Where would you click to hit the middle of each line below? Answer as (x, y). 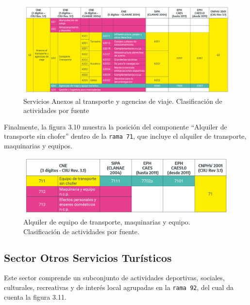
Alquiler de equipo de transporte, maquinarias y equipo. (107, 221)
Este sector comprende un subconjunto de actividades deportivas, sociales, (114, 278)
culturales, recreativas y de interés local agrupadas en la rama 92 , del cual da (119, 287)
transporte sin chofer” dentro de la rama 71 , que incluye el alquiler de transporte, (125, 136)
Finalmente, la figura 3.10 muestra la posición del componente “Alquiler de (116, 126)
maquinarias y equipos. (38, 145)
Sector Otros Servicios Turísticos (88, 257)
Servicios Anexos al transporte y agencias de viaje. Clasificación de (123, 101)
